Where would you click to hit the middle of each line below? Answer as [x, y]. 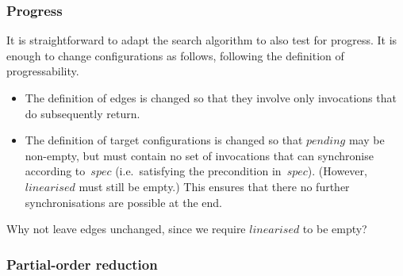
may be [367, 140]
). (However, [337, 171]
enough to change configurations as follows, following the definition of [175, 55]
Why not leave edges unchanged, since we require [126, 229]
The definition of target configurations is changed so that [164, 140]
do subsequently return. [83, 113]
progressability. [43, 71]
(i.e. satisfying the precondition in [198, 171]
